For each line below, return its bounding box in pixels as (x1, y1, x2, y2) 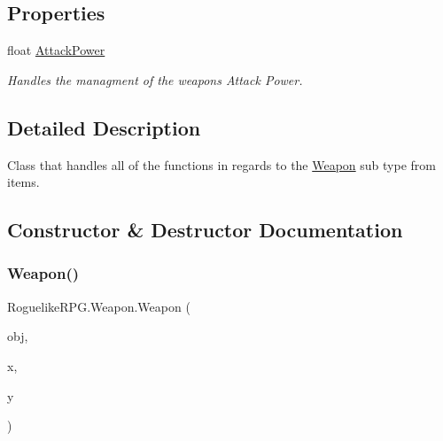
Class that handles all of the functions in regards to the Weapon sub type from (7, 155, 436, 174)
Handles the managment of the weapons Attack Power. (7, 70, 303, 89)
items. (7, 173, 40, 191)
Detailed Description (7, 113, 201, 141)
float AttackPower (7, 41, 105, 59)
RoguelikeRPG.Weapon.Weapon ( (7, 297, 190, 315)
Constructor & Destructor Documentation (7, 216, 403, 244)
